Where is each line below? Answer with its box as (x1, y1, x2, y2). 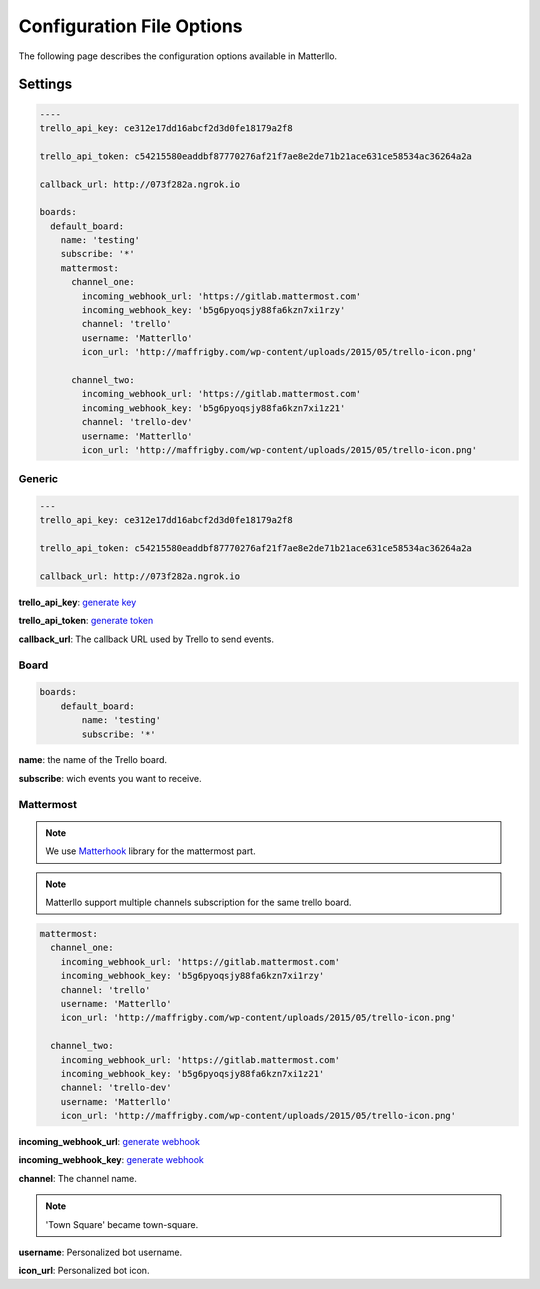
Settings (18, 76, 73, 93)
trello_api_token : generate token (18, 615, 154, 627)
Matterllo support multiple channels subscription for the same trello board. (45, 896, 352, 908)
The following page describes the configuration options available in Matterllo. (18, 50, 338, 62)
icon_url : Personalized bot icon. (18, 1265, 150, 1277)
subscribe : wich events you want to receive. (18, 772, 202, 784)
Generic (18, 472, 59, 486)
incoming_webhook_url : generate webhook (18, 1136, 200, 1148)
